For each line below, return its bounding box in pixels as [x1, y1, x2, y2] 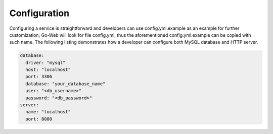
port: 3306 [25, 74, 53, 80]
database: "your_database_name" [25, 81, 106, 87]
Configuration [9, 8, 70, 19]
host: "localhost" [25, 67, 71, 73]
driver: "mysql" [25, 59, 66, 65]
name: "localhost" [25, 109, 71, 115]
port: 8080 [25, 116, 53, 122]
